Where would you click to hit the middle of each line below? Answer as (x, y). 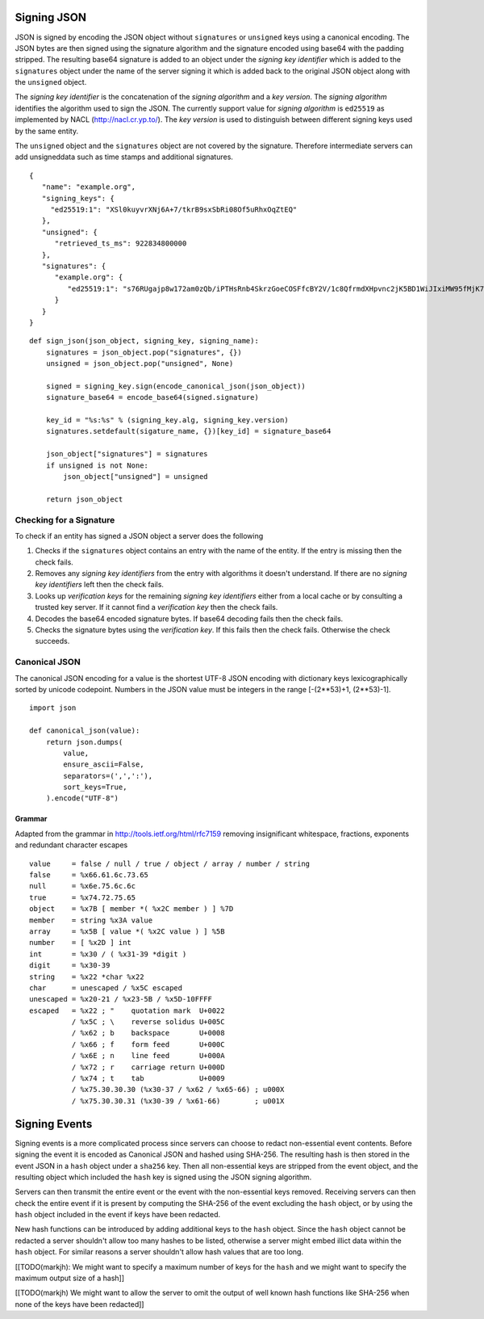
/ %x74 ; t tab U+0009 (148, 1079)
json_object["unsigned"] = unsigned (136, 476)
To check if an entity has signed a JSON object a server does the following (139, 536)
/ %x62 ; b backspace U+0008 (148, 1033)
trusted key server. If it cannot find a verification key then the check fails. (156, 607)
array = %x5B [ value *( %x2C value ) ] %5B (127, 931)
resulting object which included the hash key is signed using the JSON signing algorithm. (163, 1177)
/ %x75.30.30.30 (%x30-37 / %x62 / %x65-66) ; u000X (178, 1090)
